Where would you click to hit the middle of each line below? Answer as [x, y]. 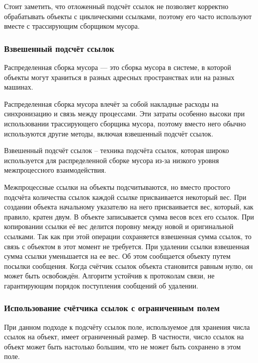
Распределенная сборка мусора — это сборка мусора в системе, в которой [118, 67]
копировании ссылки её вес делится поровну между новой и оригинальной [119, 226]
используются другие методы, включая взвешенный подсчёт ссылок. [109, 133]
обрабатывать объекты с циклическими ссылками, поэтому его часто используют [128, 16]
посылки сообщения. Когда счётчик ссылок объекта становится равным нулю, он [128, 266]
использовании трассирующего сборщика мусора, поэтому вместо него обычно [125, 123]
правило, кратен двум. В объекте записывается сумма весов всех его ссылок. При [129, 216]
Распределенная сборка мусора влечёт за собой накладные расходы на [111, 103]
